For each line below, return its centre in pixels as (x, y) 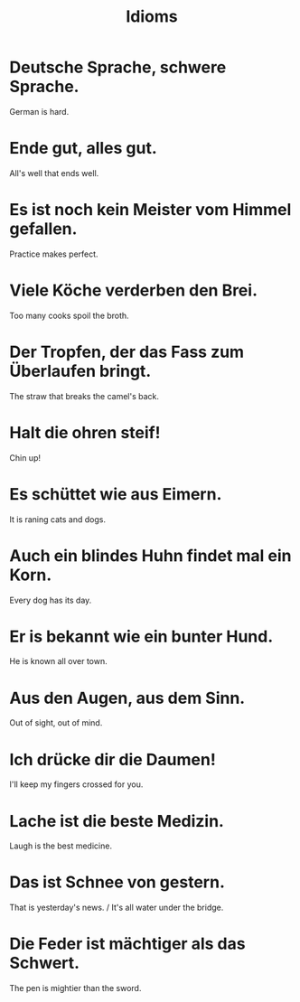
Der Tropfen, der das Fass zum (127, 352)
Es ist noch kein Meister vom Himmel (150, 210)
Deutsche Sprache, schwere (118, 67)
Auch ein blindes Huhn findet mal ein (150, 555)
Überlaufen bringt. (80, 371)
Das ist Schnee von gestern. (117, 882)
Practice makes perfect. (54, 254)
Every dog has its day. (51, 600)
